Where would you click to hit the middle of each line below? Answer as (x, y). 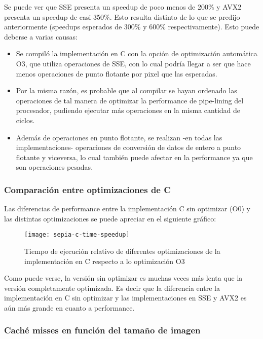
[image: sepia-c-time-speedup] (77, 235)
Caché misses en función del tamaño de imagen (102, 330)
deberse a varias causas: (41, 36)
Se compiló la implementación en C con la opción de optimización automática (137, 53)
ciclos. (25, 120)
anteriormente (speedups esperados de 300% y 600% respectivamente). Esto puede (132, 27)
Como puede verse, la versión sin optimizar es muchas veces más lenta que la (123, 278)
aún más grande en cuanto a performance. (69, 307)
